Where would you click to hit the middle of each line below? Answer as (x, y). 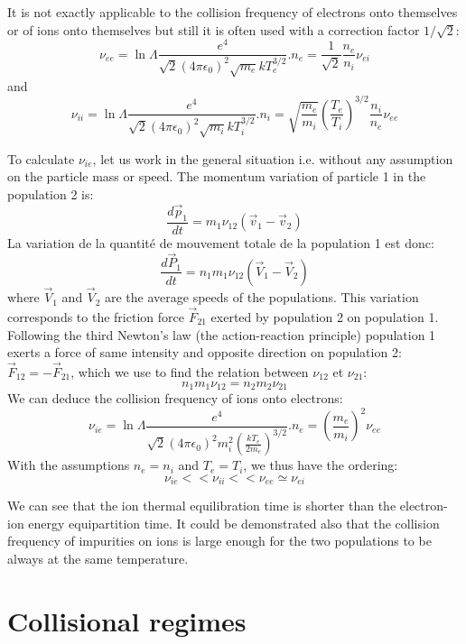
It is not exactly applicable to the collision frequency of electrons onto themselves (233, 12)
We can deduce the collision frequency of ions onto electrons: (175, 398)
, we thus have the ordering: (321, 465)
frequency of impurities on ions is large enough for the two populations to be (219, 541)
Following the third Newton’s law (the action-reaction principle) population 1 (222, 334)
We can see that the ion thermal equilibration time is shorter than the (202, 506)
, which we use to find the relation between (190, 371)
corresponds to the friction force (96, 316)
